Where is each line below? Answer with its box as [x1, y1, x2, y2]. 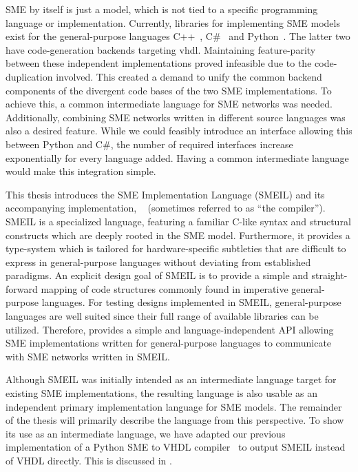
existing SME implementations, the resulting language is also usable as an [6, 386, 318, 400]
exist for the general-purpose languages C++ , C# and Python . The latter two [6, 29, 350, 43]
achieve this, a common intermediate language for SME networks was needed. [6, 96, 333, 111]
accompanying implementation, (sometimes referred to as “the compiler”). [6, 201, 326, 215]
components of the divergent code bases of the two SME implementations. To [6, 83, 332, 97]
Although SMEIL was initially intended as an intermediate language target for [6, 372, 337, 387]
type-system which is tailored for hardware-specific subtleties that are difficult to [6, 241, 346, 256]
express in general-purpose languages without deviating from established [6, 254, 311, 269]
